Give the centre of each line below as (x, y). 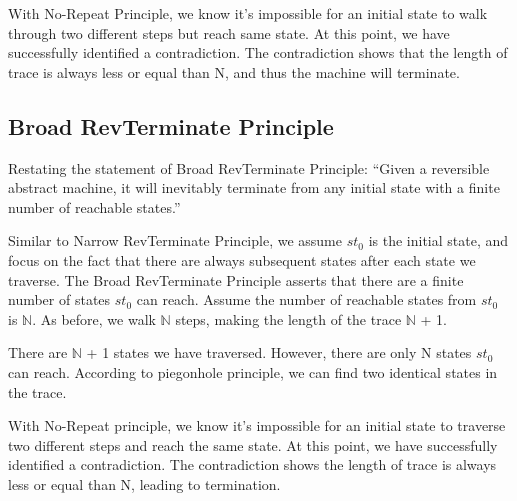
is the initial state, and (438, 240)
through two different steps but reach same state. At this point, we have (229, 32)
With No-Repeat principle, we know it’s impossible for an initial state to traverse (257, 425)
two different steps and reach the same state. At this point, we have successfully (253, 444)
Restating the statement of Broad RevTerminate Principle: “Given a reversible (249, 167)
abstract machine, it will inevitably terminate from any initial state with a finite (254, 187)
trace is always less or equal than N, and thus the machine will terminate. (234, 71)
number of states (59, 299)
